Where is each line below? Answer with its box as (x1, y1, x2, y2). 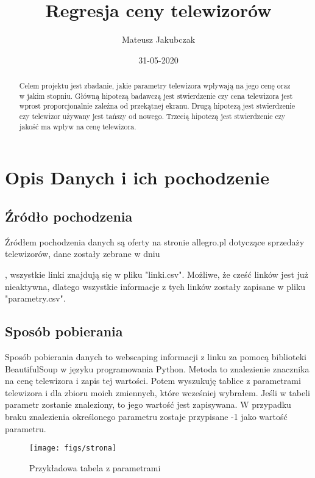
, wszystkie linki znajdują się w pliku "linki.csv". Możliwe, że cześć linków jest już (5, 267, 308, 280)
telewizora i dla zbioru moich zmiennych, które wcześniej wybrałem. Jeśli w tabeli (5, 386, 310, 399)
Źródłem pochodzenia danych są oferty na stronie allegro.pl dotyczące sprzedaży (5, 235, 305, 248)
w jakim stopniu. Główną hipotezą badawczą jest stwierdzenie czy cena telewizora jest (19, 90, 293, 101)
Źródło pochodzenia (5, 206, 133, 225)
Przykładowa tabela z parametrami (29, 461, 161, 474)
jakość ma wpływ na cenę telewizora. (19, 121, 136, 131)
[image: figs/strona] (29, 444, 117, 453)
